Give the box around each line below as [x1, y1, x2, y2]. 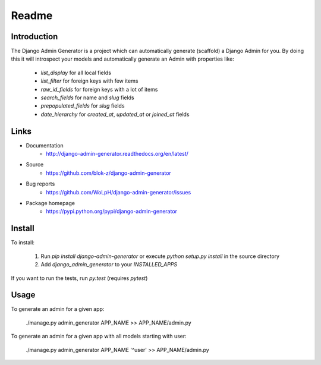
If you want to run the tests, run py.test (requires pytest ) [11, 274, 148, 282]
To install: [11, 239, 35, 246]
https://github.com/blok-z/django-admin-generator [46, 169, 172, 177]
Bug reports [26, 180, 55, 187]
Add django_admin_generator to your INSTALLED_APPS [40, 261, 178, 268]
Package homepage [26, 200, 75, 207]
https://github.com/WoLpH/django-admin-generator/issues [46, 188, 191, 196]
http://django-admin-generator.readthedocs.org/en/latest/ [46, 150, 188, 158]
